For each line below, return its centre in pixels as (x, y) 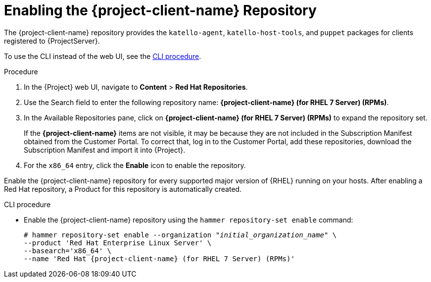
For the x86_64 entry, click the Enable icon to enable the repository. (135, 165)
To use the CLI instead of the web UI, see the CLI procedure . (103, 56)
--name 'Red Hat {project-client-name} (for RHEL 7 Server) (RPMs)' (159, 258)
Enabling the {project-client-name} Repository (160, 10)
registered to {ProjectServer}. (52, 41)
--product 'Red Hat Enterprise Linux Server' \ (118, 243)
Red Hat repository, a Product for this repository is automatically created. (123, 189)
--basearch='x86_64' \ (68, 251)
